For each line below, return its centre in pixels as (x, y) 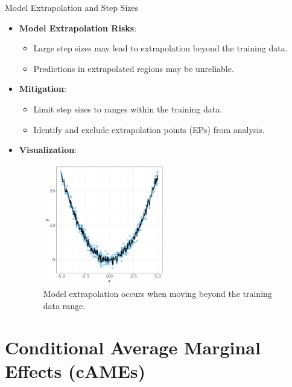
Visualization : (48, 150)
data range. (64, 306)
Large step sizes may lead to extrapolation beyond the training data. (160, 48)
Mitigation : (43, 89)
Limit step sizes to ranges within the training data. (128, 109)
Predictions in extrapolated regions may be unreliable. (134, 68)
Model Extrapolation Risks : (78, 28)
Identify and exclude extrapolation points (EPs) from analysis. (149, 129)
